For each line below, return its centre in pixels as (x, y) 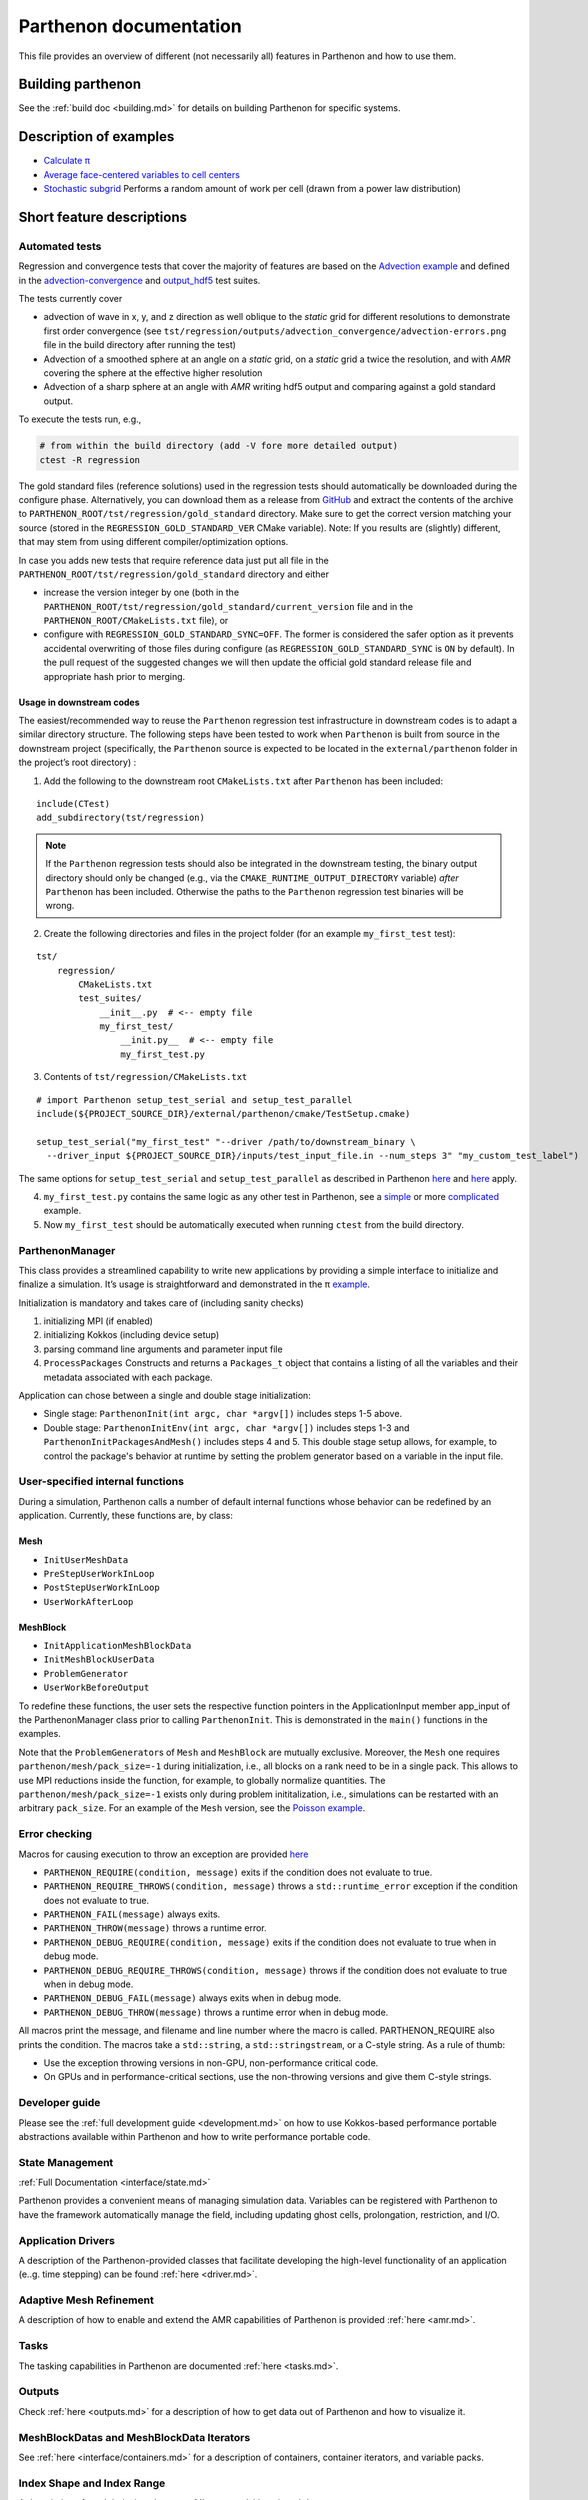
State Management (66, 2162)
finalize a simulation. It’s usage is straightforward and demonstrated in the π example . (194, 1284)
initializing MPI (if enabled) (98, 1321)
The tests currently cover (70, 299)
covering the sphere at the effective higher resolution (153, 373)
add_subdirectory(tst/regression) (120, 818)
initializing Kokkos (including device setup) (131, 1335)
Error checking (55, 1834)
